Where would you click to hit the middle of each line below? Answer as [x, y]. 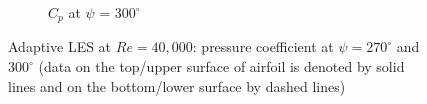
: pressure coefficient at [263, 46]
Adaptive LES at [60, 46]
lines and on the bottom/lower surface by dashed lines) [177, 85]
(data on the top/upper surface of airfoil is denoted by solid [221, 66]
